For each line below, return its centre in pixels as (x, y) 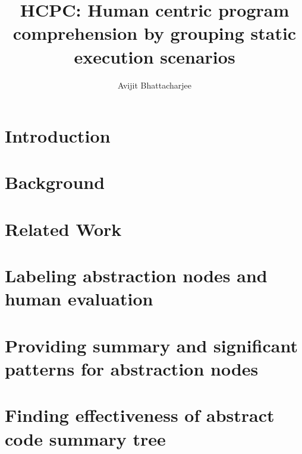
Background (55, 182)
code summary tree (85, 438)
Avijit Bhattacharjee (155, 85)
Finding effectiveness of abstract (140, 415)
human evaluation (79, 299)
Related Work (63, 228)
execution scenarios (155, 56)
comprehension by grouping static (155, 33)
